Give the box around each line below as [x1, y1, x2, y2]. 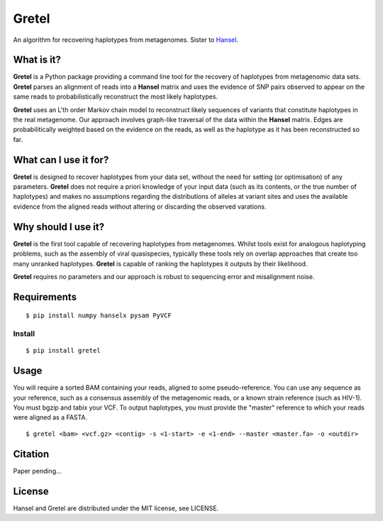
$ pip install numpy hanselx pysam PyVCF [26, 312, 172, 319]
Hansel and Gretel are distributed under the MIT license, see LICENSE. [13, 504, 219, 512]
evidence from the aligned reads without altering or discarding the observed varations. [13, 202, 267, 211]
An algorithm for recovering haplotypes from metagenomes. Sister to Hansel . [13, 35, 239, 44]
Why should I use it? [13, 221, 105, 233]
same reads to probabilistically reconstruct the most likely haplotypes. [13, 92, 218, 101]
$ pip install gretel [26, 346, 101, 355]
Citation [13, 448, 50, 460]
